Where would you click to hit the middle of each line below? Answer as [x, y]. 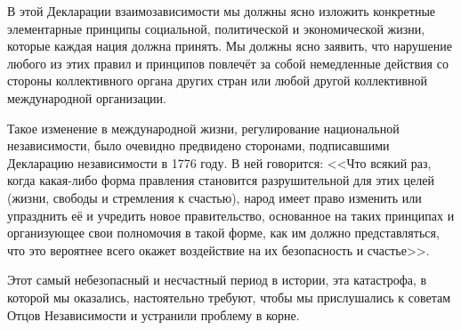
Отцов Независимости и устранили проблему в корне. [154, 314]
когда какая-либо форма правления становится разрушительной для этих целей [221, 180]
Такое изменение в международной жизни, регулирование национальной [203, 128]
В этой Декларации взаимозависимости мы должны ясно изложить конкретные [222, 11]
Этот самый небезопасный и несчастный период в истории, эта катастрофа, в [217, 280]
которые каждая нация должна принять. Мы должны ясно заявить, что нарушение [230, 46]
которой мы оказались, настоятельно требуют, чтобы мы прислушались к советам [229, 297]
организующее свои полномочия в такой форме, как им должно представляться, [223, 233]
